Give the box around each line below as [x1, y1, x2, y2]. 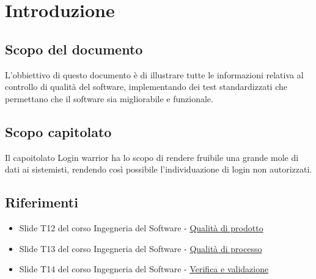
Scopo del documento [5, 39, 143, 58]
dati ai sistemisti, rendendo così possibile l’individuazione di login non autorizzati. [5, 163, 312, 176]
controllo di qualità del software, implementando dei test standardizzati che [5, 80, 287, 93]
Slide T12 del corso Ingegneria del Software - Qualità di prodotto [19, 221, 263, 234]
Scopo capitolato [5, 122, 112, 141]
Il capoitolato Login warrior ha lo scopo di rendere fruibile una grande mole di [5, 151, 299, 163]
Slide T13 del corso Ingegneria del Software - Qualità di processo [19, 242, 262, 255]
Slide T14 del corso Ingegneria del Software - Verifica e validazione [19, 262, 269, 275]
